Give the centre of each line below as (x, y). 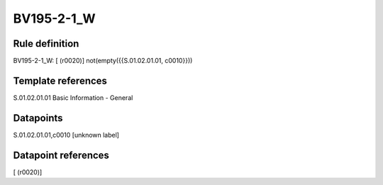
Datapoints (38, 118)
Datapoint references (61, 155)
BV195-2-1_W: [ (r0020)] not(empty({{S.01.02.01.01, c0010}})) (103, 61)
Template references (60, 80)
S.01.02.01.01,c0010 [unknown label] (66, 135)
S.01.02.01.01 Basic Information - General (73, 97)
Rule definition (46, 44)
